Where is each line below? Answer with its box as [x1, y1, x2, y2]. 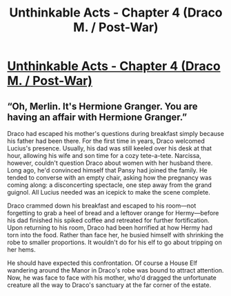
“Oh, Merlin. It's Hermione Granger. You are [7, 100, 198, 112]
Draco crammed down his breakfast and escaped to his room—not [7, 201, 197, 210]
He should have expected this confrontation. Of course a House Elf [7, 259, 198, 267]
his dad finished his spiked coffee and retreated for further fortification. [7, 216, 210, 224]
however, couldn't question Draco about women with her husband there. [7, 159, 213, 167]
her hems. [7, 246, 36, 253]
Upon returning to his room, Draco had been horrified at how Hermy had [7, 224, 212, 232]
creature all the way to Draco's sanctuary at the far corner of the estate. [7, 281, 212, 289]
